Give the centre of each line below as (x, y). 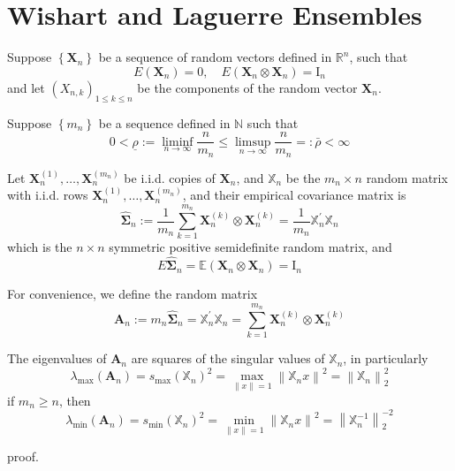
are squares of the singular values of (228, 358)
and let (26, 87)
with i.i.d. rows (48, 195)
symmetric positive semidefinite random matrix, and (250, 247)
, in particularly (386, 358)
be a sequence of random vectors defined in (215, 57)
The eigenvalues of (57, 358)
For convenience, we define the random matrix (133, 294)
